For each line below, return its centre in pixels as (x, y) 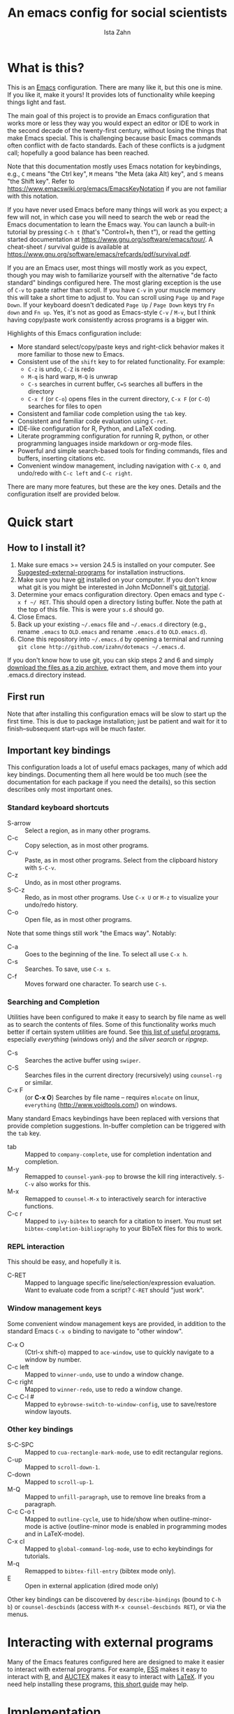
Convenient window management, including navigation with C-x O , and (119, 466)
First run (26, 697)
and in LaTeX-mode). (55, 1534)
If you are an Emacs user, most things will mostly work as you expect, (107, 268)
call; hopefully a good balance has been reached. (79, 152)
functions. (39, 1206)
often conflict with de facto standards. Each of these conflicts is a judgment (116, 145)
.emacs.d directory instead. (46, 675)
